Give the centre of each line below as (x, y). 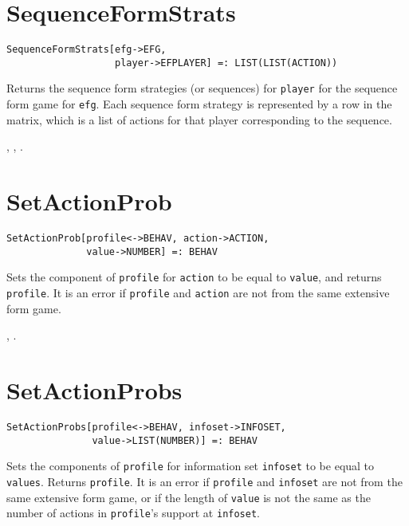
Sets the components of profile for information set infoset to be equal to (191, 466)
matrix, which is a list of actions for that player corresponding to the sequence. (199, 119)
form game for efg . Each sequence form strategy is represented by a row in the (199, 104)
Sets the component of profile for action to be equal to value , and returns (194, 277)
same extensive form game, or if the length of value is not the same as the (189, 497)
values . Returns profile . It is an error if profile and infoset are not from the (204, 481)
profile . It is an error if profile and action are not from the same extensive (198, 293)
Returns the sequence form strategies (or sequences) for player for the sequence (202, 88)
